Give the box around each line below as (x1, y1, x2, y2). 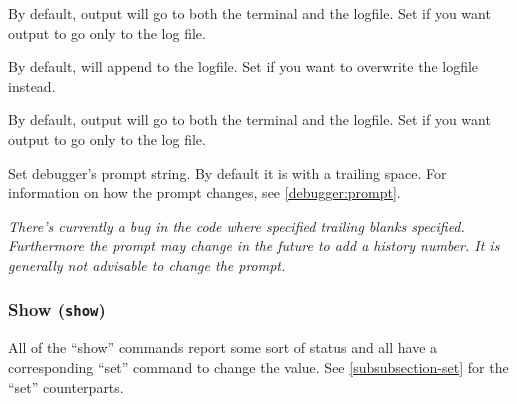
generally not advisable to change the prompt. (8, 254, 286, 275)
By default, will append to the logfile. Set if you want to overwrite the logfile (8, 56, 479, 77)
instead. (8, 75, 56, 96)
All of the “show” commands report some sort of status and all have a (8, 337, 438, 358)
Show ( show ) (8, 297, 106, 322)
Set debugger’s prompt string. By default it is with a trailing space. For (8, 162, 447, 183)
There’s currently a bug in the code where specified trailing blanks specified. (8, 215, 465, 236)
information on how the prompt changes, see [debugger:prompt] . (8, 182, 401, 203)
